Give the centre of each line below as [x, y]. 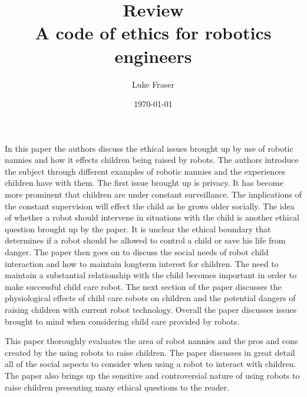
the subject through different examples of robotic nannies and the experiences [145, 171]
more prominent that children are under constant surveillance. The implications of [153, 194]
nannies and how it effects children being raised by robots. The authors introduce [152, 160]
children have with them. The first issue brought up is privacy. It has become [144, 183]
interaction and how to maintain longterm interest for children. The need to [142, 263]
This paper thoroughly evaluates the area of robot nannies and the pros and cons [151, 341]
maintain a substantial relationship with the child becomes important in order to [151, 275]
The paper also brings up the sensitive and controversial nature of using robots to [152, 375]
